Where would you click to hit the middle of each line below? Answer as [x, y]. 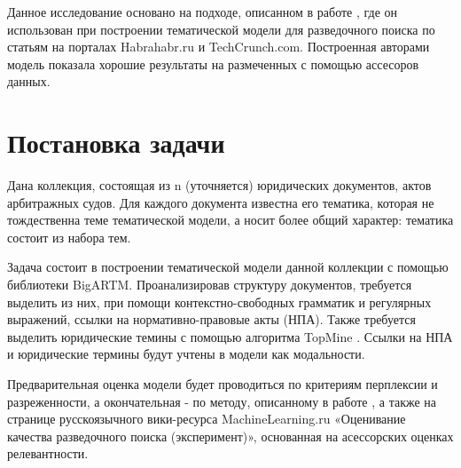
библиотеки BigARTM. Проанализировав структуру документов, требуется [210, 285]
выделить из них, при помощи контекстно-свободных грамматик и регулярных [219, 301]
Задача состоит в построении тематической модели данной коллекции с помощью [228, 267]
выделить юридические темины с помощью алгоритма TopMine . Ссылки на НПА [230, 336]
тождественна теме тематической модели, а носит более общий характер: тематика [230, 220]
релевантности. [48, 453]
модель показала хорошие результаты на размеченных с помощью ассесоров [213, 63]
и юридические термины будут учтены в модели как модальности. [186, 354]
